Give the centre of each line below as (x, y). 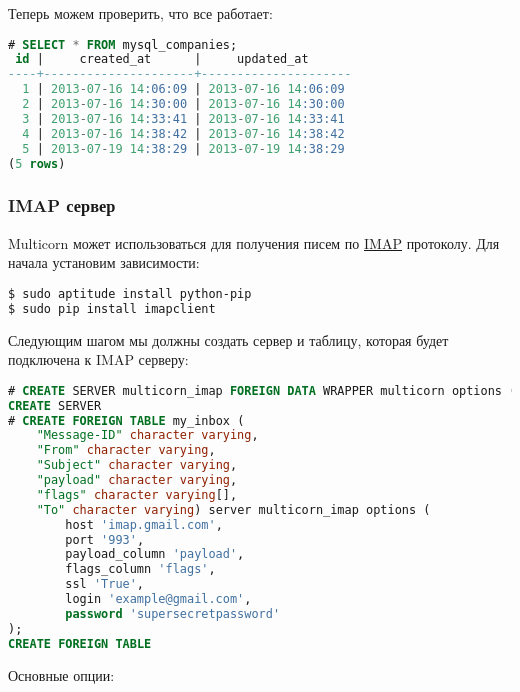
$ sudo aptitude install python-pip (130, 293)
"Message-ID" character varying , (147, 435)
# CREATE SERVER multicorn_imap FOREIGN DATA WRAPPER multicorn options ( (262, 390)
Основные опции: (61, 674)
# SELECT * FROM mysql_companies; (123, 44)
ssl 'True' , (105, 584)
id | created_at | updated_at (162, 59)
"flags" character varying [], (137, 494)
